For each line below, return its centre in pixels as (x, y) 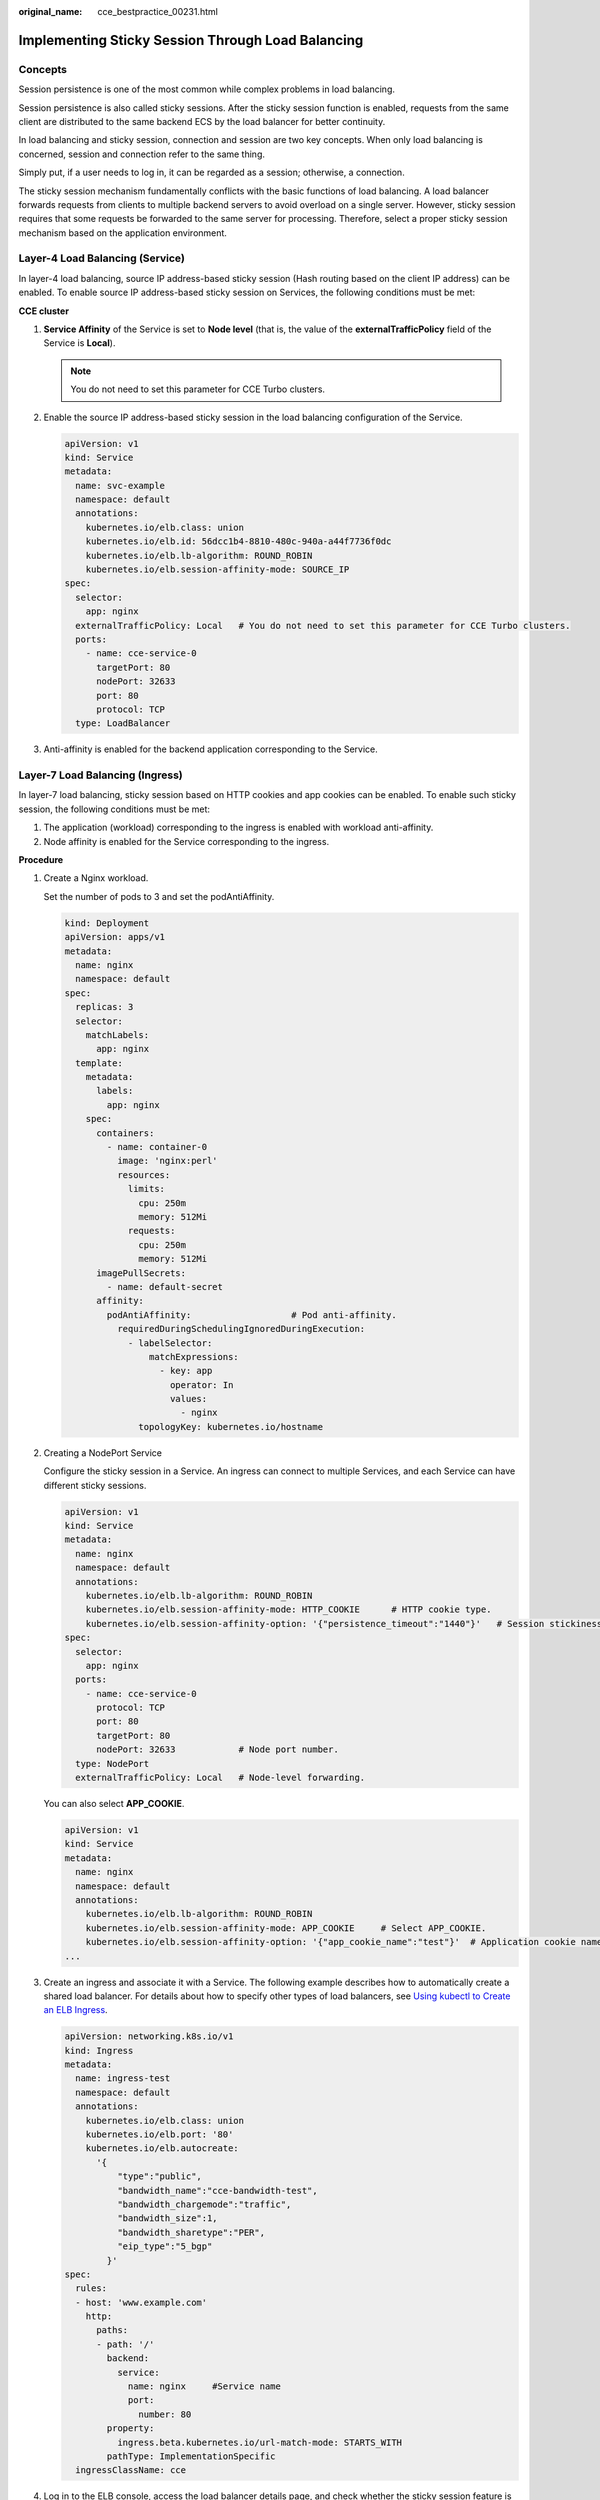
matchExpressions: (193, 1356)
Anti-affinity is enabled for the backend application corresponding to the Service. (211, 749)
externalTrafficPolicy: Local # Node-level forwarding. (220, 1778)
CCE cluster (44, 311)
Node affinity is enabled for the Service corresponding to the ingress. (186, 841)
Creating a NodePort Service (102, 1452)
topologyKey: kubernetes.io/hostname (231, 1426)
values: (189, 1399)
